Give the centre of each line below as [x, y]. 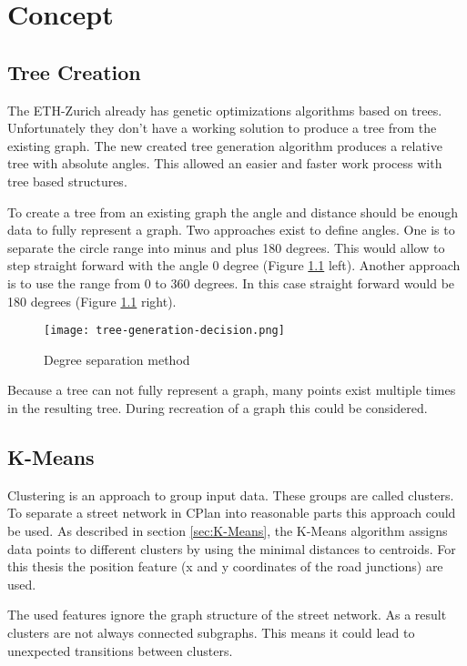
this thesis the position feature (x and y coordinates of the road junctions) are [225, 566]
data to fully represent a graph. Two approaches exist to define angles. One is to [231, 230]
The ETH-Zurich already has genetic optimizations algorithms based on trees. [225, 110]
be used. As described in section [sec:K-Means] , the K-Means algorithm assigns [228, 530]
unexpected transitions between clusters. [120, 650]
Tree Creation [74, 71]
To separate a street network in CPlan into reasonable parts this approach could [232, 513]
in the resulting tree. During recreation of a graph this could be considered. [218, 407]
